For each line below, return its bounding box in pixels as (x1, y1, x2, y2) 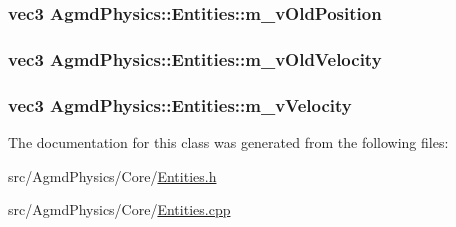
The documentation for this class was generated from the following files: (8, 131, 449, 152)
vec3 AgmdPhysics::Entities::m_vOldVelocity (8, 46, 382, 71)
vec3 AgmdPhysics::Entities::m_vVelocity (8, 92, 352, 117)
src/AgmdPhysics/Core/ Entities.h (8, 165, 217, 186)
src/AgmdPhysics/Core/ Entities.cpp (8, 199, 231, 220)
